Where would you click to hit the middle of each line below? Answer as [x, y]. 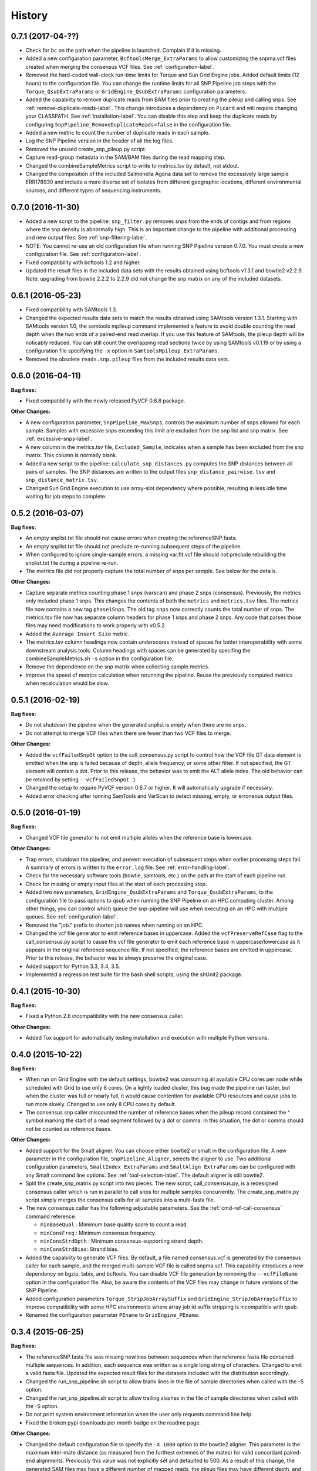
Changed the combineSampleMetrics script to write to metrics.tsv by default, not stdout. [133, 165]
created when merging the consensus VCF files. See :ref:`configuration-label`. [120, 66]
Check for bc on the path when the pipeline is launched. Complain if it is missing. [123, 51]
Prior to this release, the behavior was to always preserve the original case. [117, 958]
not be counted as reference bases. [69, 1129]
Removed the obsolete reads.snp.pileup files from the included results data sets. [127, 359]
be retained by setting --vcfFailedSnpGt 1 [81, 779]
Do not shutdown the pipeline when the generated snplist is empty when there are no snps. [136, 725]
